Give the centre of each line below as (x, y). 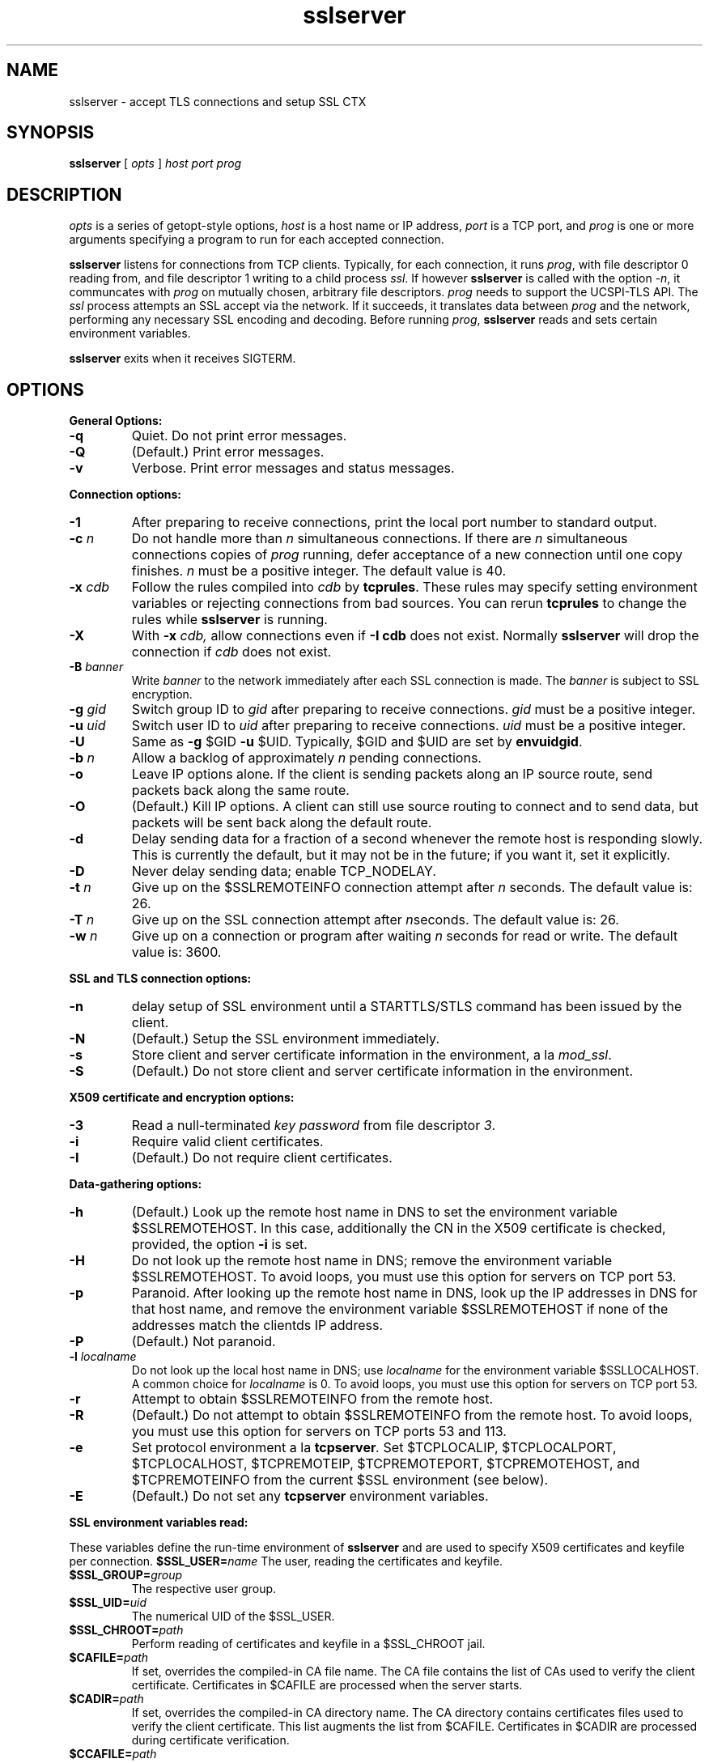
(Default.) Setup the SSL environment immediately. (285, 1039)
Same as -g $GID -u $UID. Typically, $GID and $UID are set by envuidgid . (357, 742)
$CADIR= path (106, 1699)
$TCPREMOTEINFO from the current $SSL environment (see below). (340, 1480)
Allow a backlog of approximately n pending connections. (306, 758)
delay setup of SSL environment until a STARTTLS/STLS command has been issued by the (407, 1007)
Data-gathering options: (136, 1184)
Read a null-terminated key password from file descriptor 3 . (314, 1126)
